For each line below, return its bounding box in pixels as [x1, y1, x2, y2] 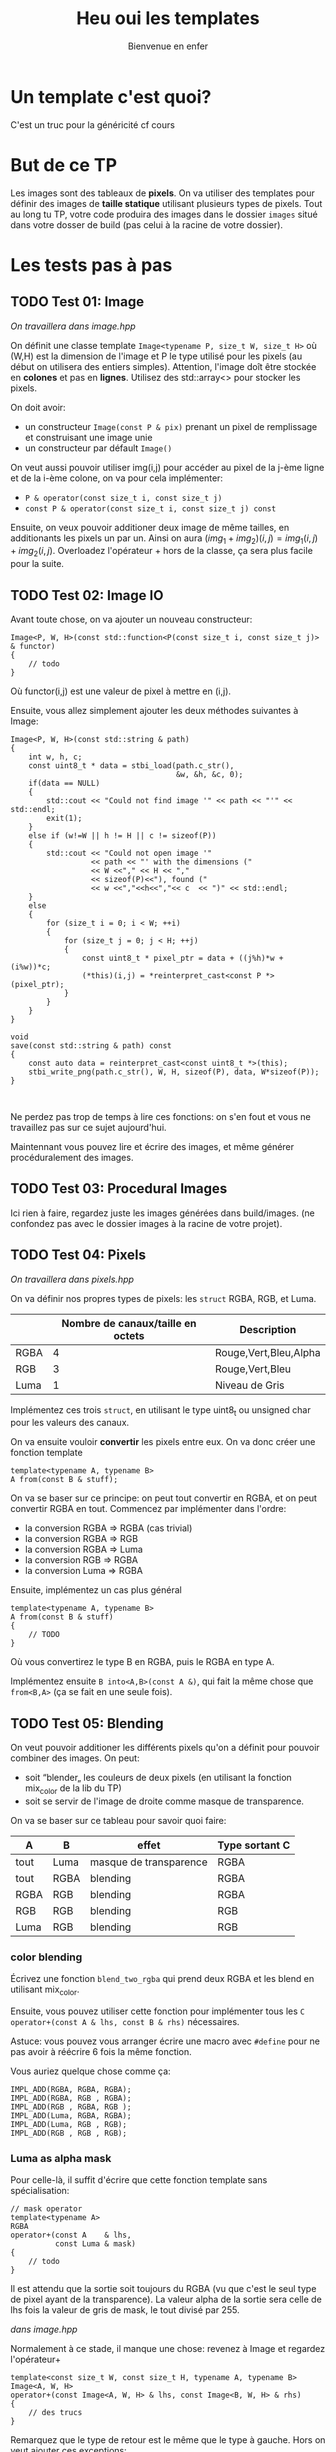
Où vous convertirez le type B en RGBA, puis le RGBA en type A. [10, 1656, 275, 1668]
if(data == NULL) [28, 778, 101, 789]
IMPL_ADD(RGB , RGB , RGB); [10, 2128, 128, 2139]
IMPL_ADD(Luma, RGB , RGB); [10, 2120, 128, 2130]
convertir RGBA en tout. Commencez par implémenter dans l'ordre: [10, 1503, 287, 1515]
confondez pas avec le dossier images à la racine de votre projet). [10, 1217, 283, 1229]
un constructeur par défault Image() [24, 442, 173, 454]
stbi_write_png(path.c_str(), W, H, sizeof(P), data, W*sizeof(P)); [28, 1067, 320, 1077]
